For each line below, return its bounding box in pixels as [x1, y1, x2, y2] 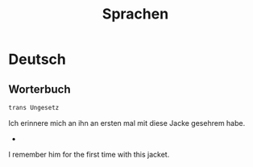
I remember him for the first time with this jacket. [8, 149, 170, 159]
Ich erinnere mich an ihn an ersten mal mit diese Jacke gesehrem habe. [8, 118, 246, 127]
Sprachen [102, 5, 169, 23]
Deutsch [8, 50, 66, 69]
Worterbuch [8, 82, 71, 96]
